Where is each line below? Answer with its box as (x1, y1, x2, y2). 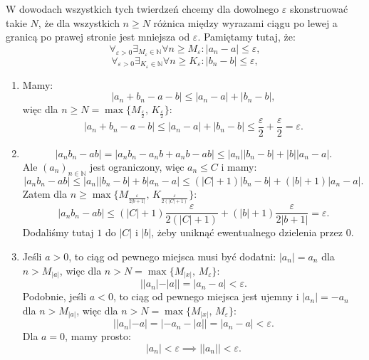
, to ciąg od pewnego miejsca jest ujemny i (113, 289, 299, 304)
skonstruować (290, 1, 348, 16)
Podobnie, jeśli (22, 289, 87, 304)
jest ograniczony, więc (90, 159, 184, 174)
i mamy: (221, 159, 257, 174)
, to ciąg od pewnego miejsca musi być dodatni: (68, 249, 276, 264)
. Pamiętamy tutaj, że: (197, 29, 296, 44)
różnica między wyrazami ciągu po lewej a (153, 15, 338, 30)
